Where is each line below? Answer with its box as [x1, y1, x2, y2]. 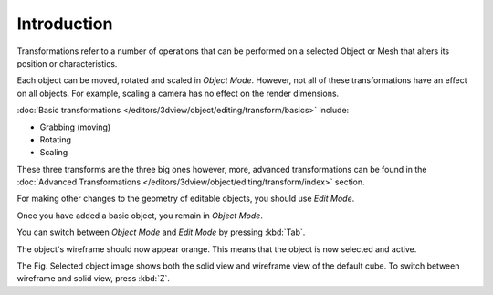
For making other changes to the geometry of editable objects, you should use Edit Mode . [16, 193, 355, 205]
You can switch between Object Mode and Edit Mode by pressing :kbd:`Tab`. [16, 227, 306, 237]
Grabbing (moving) [39, 121, 111, 132]
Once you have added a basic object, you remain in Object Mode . [16, 210, 264, 221]
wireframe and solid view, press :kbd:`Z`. [16, 273, 171, 284]
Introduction [16, 14, 113, 34]
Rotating [39, 133, 72, 145]
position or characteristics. [16, 58, 118, 68]
